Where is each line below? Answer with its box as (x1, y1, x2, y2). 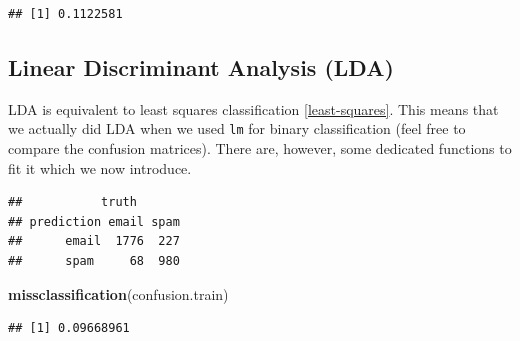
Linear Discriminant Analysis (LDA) (8, 51, 394, 82)
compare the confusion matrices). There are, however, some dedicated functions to (8, 138, 512, 159)
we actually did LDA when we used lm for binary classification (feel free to (8, 118, 466, 139)
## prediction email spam (8, 214, 180, 229)
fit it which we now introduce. (8, 157, 192, 178)
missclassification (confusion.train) (8, 283, 229, 304)
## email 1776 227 (8, 234, 180, 249)
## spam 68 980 (8, 254, 180, 269)
